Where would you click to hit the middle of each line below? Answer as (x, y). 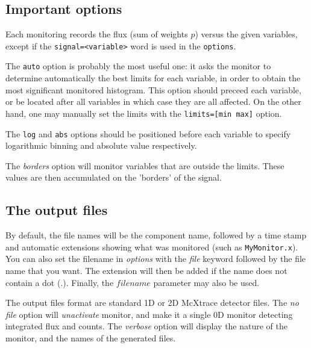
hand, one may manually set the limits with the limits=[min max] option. (144, 113)
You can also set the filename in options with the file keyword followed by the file (156, 259)
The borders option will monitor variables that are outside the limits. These (145, 165)
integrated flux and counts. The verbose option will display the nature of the (147, 326)
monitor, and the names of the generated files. (91, 338)
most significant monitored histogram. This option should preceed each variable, (153, 89)
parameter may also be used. (206, 282)
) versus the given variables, (246, 34)
